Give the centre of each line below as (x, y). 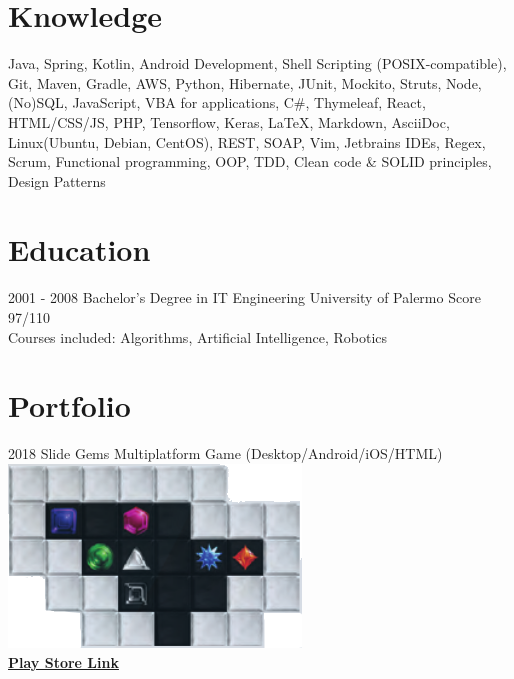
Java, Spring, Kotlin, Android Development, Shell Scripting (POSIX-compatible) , (257, 63)
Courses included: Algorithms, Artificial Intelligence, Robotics (198, 336)
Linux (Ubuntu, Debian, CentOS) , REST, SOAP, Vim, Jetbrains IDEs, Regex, (247, 141)
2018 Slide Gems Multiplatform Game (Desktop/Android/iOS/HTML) (225, 453)
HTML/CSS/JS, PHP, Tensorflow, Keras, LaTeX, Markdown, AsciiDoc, (229, 121)
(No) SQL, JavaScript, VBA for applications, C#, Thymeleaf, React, (217, 102)
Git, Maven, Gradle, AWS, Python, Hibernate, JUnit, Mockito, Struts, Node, (245, 82)
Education (79, 249)
